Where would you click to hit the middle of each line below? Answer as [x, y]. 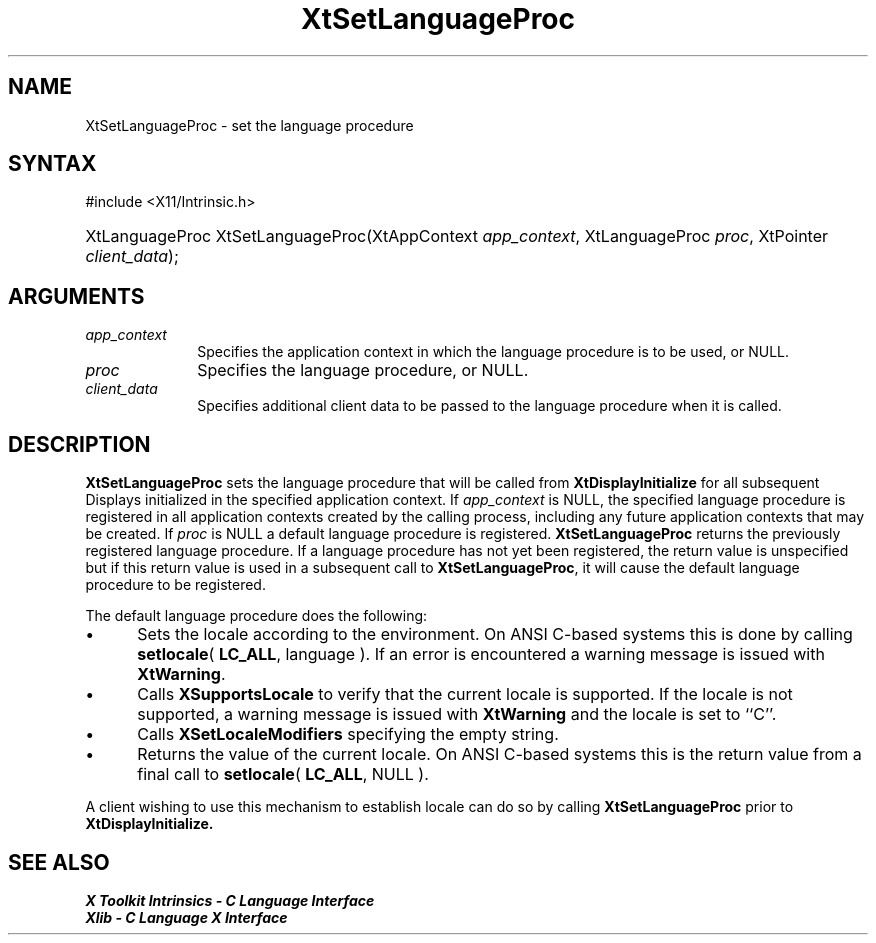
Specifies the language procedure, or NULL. [363, 370]
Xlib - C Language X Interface [186, 917]
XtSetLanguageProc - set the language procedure [249, 125]
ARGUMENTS [76, 296]
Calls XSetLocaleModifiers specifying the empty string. [348, 734]
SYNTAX [52, 164]
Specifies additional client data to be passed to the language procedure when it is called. [489, 406]
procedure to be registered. [175, 585]
